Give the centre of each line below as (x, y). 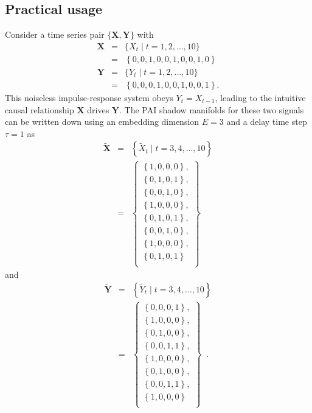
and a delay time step (267, 122)
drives (98, 109)
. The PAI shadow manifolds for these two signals (212, 109)
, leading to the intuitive (260, 97)
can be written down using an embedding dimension (102, 122)
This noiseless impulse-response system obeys (89, 97)
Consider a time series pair (55, 34)
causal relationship (40, 109)
